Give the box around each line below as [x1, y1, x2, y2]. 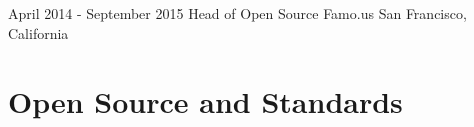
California [8, 22, 69, 43]
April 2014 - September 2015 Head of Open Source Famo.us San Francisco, [8, 3, 467, 23]
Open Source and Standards [8, 81, 403, 122]
